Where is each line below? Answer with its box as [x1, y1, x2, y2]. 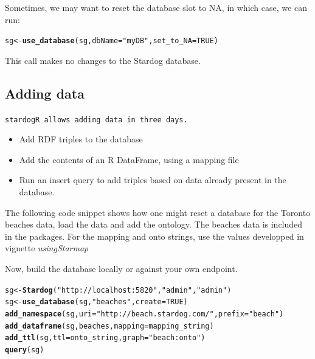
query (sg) [5, 345, 44, 354]
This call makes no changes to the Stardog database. [5, 54, 201, 66]
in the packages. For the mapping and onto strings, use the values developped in [5, 229, 304, 242]
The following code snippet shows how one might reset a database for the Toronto [5, 206, 311, 218]
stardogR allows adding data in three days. [5, 115, 188, 124]
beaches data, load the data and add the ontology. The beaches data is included [5, 218, 303, 231]
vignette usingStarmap [5, 242, 89, 254]
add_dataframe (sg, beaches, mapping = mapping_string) [5, 321, 214, 330]
